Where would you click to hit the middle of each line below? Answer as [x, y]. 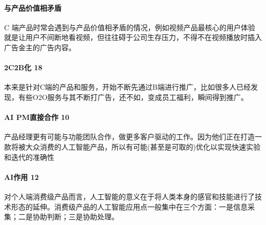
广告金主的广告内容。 [40, 47]
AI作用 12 [21, 177]
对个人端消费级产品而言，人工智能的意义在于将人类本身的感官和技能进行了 [129, 196]
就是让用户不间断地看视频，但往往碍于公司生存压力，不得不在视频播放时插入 [133, 37]
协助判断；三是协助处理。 [75, 217]
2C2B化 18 [23, 67]
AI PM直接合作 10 [37, 117]
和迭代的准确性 [29, 157]
